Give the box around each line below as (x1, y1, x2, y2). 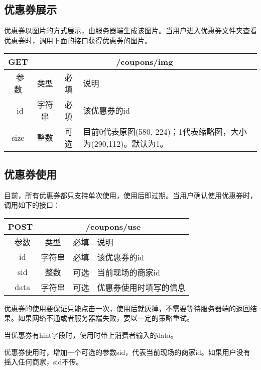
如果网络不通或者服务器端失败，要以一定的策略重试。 (18, 313, 194, 323)
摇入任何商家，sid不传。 (4, 356, 83, 367)
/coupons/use (85, 220, 141, 232)
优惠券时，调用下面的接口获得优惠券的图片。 (4, 35, 152, 45)
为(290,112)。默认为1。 (83, 138, 168, 150)
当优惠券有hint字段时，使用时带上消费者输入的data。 (4, 329, 178, 340)
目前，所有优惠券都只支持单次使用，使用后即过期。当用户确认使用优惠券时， (4, 190, 257, 200)
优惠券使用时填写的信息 (97, 281, 186, 293)
